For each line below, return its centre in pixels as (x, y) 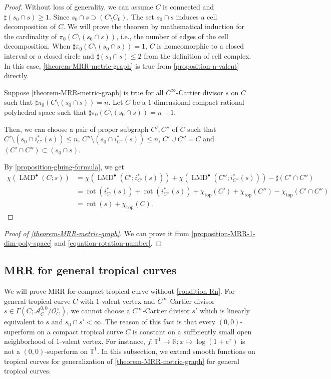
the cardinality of (31, 36)
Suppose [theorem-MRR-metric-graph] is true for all (84, 92)
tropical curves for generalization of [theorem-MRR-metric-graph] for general (122, 361)
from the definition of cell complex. (198, 55)
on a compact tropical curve (80, 331)
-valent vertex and (127, 301)
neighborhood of (29, 341)
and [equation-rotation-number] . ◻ (108, 243)
